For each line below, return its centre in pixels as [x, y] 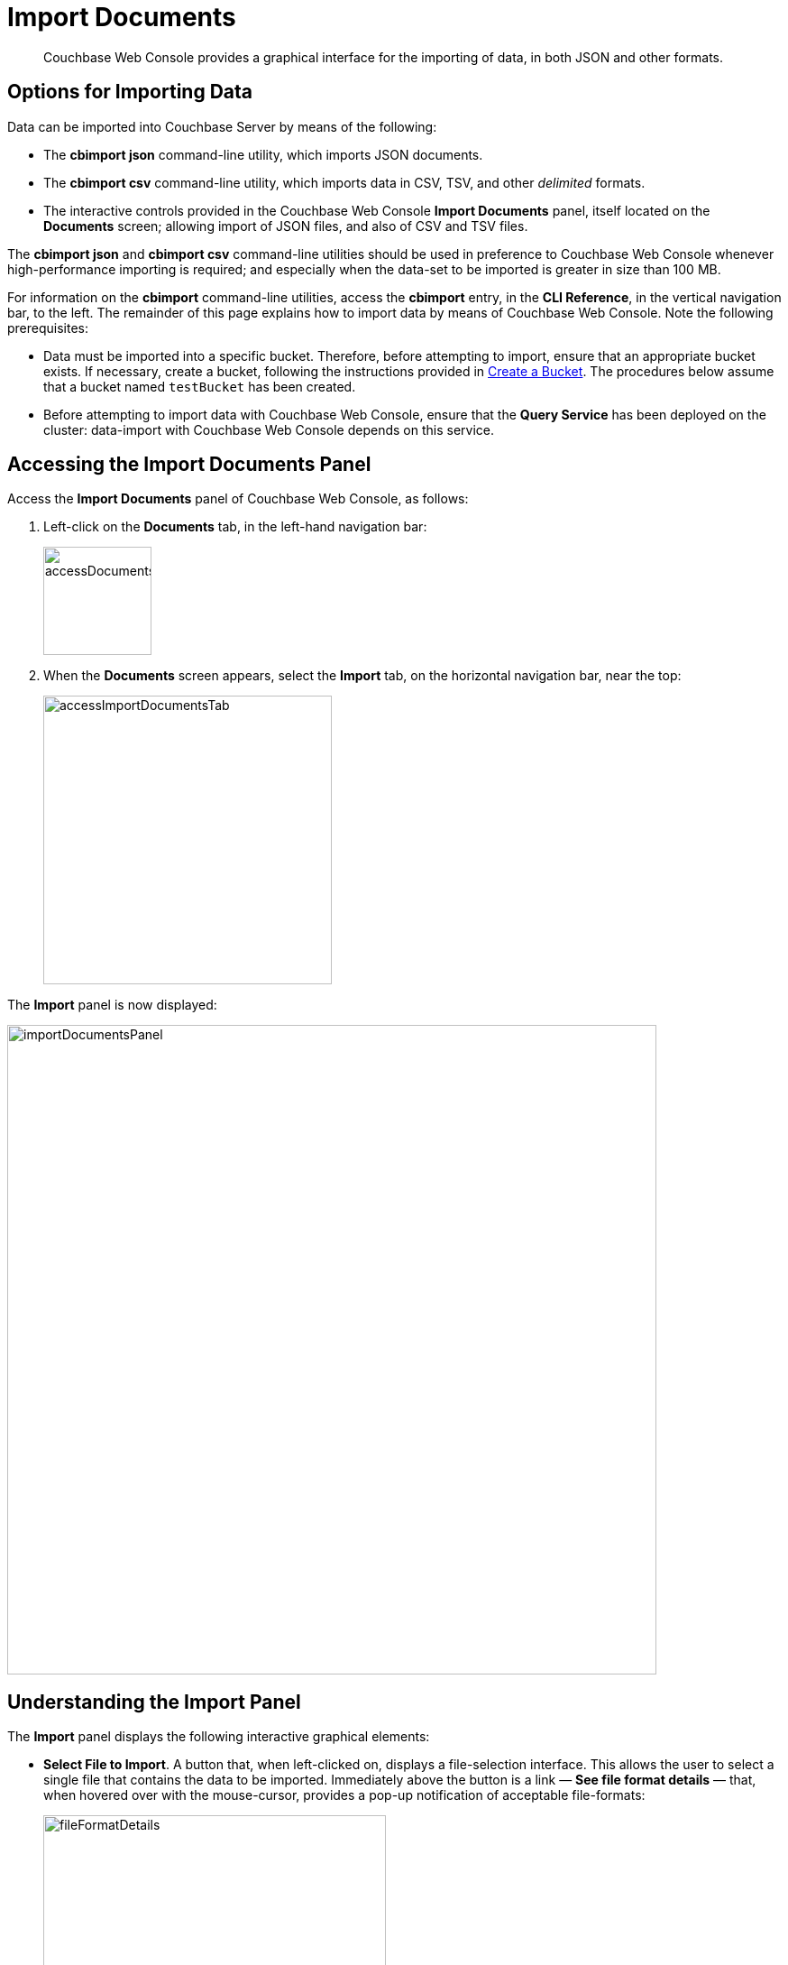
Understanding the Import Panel [154, 1702]
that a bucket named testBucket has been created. [200, 386]
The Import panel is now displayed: [112, 1005]
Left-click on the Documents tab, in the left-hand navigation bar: [235, 527]
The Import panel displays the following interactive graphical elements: [219, 1737]
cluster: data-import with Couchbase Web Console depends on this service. [269, 429]
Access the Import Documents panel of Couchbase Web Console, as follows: [238, 499]
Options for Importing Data [130, 92]
